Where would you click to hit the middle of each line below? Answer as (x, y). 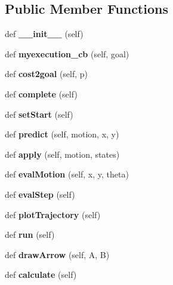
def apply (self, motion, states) (62, 154)
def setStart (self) (39, 114)
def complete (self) (41, 94)
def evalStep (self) (40, 194)
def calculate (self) (41, 275)
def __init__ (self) (44, 34)
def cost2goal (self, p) (47, 74)
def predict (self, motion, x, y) (62, 134)
